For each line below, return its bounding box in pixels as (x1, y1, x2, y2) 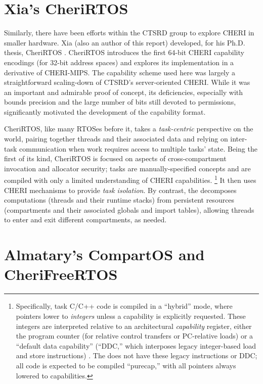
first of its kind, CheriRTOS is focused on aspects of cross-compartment (4, 153, 227, 164)
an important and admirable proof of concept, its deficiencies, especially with (4, 86, 243, 97)
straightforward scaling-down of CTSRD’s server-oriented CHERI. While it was (4, 77, 250, 87)
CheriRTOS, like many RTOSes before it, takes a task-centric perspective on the (4, 123, 253, 134)
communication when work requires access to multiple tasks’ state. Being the (19, 143, 257, 154)
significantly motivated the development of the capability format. (4, 106, 206, 117)
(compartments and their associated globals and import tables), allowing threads (4, 204, 254, 215)
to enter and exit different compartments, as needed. (4, 214, 167, 225)
